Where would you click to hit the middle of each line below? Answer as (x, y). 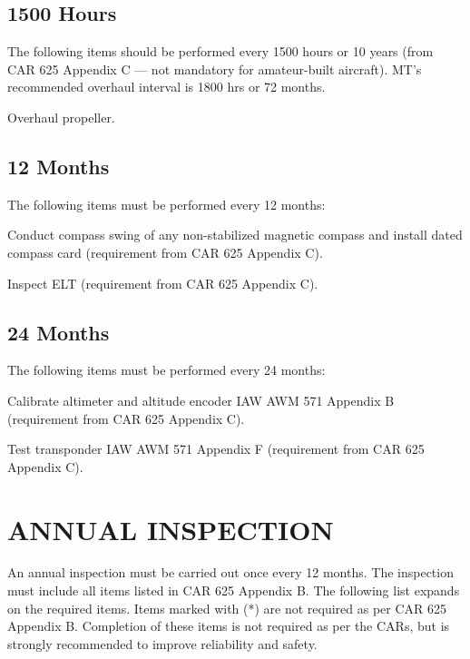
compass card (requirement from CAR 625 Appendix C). (165, 252)
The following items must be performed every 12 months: (166, 204)
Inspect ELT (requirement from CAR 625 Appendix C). (163, 283)
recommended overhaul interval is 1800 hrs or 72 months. (166, 87)
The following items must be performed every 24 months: (166, 370)
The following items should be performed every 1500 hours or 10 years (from (220, 51)
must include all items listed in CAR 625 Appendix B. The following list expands (234, 590)
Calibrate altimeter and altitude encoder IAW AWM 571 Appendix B (201, 400)
